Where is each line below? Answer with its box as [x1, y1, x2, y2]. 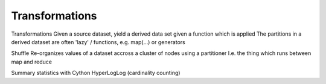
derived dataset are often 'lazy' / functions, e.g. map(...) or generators [11, 38, 185, 45]
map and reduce [11, 58, 53, 65]
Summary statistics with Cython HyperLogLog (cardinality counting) [11, 69, 181, 77]
